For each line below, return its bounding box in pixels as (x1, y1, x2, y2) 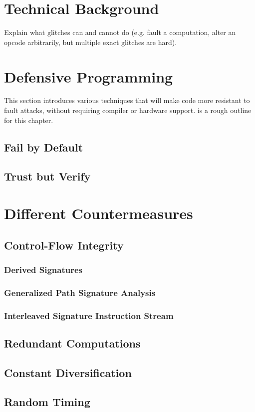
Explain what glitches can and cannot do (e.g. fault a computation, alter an (4, 27, 236, 37)
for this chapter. (4, 114, 53, 125)
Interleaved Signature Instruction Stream (4, 309, 174, 321)
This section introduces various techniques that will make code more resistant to (4, 95, 250, 105)
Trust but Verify (4, 168, 91, 184)
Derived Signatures (4, 263, 83, 275)
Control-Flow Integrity (4, 237, 124, 252)
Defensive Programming (4, 66, 173, 86)
